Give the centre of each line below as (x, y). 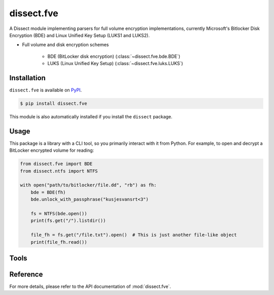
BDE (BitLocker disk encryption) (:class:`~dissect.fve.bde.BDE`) (114, 56)
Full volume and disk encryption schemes (65, 45)
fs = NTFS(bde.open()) (59, 214)
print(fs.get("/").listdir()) (68, 221)
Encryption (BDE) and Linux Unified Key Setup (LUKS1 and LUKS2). (79, 35)
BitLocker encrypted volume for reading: (52, 150)
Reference (26, 274)
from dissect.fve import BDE (56, 164)
